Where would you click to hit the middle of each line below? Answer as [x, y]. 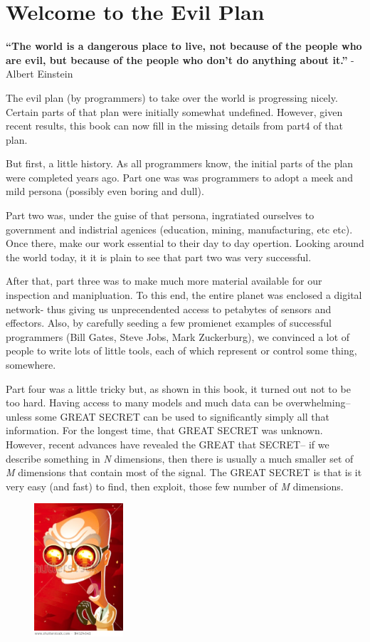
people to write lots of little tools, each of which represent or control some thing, [181, 351]
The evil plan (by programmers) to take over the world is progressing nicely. [172, 97]
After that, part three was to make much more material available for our [164, 281]
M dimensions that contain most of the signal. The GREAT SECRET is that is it [184, 472]
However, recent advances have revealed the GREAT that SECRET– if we [168, 444]
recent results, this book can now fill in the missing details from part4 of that [174, 126]
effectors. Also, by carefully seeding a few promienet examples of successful [169, 323]
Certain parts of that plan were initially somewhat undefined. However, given [174, 111]
